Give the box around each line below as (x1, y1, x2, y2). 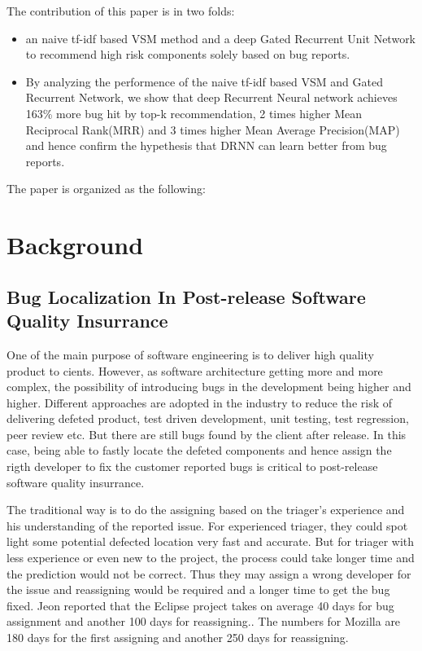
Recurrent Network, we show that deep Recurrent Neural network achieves (25, 89, 398, 106)
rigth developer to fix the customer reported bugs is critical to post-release (7, 458, 378, 475)
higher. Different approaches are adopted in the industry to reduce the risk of (7, 394, 392, 411)
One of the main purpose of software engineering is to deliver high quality (7, 345, 374, 363)
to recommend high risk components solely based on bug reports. (25, 46, 350, 63)
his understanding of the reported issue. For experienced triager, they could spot (7, 517, 408, 534)
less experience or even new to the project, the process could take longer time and (7, 549, 415, 566)
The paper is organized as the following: (7, 180, 206, 197)
